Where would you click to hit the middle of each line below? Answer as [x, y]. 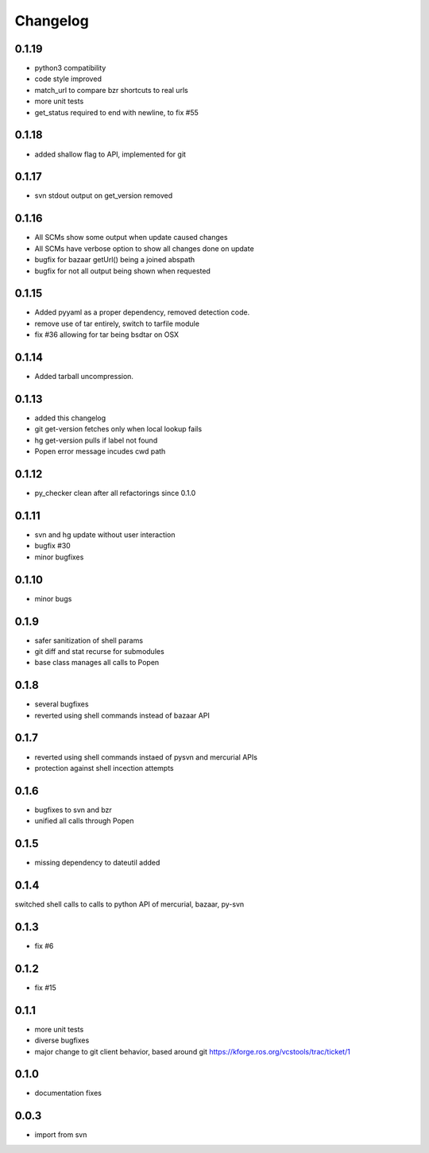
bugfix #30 [52, 546]
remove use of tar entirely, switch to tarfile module [117, 323]
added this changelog [70, 418]
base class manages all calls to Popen [97, 663]
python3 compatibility [70, 68]
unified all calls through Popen [84, 821]
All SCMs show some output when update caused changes [131, 238]
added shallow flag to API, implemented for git [110, 154]
